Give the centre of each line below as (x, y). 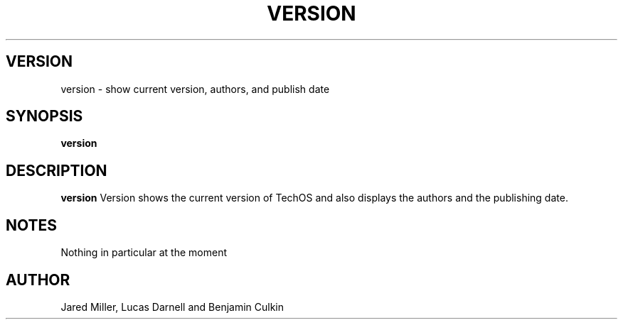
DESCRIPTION (57, 170)
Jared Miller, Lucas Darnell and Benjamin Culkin (172, 307)
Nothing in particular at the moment (144, 253)
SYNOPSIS (44, 116)
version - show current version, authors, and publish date (195, 89)
